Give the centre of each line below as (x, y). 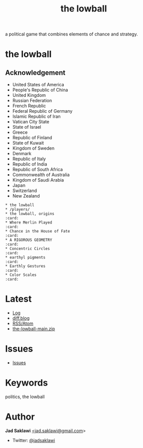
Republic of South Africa (38, 170)
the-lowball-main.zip (34, 329)
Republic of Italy (29, 159)
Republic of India (30, 164)
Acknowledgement (35, 73)
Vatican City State (31, 122)
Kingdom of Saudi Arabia (38, 180)
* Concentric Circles (28, 249)
